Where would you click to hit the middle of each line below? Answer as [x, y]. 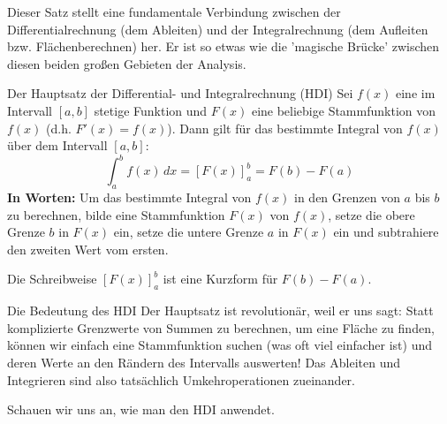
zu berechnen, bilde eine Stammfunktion [116, 214]
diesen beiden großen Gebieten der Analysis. [127, 63]
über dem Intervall [57, 145]
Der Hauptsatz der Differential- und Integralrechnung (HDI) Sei [180, 93]
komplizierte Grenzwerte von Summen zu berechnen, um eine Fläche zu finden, [221, 327]
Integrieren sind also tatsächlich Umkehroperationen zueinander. [182, 379]
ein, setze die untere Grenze [189, 232]
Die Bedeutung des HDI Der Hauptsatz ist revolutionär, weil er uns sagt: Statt [220, 310]
